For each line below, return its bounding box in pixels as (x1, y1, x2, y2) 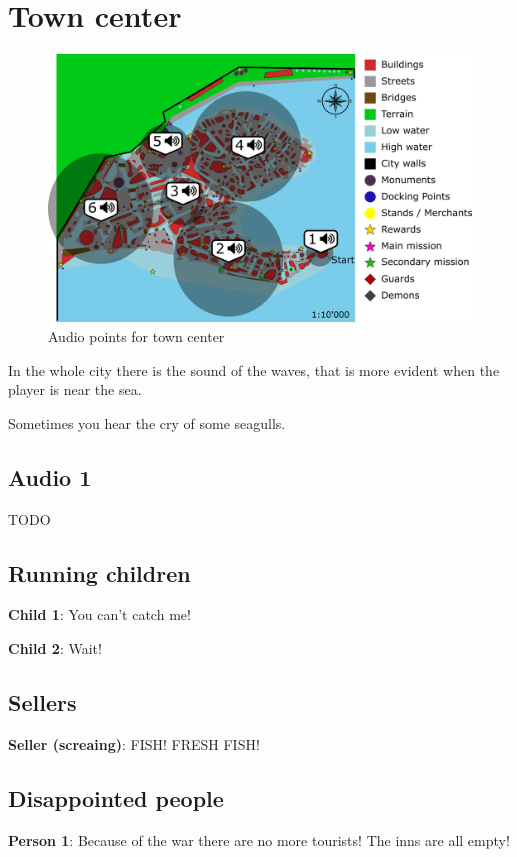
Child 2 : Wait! (8, 638, 102, 658)
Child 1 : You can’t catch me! (8, 604, 191, 625)
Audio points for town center (48, 326, 225, 347)
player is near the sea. (8, 379, 142, 400)
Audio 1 (8, 461, 92, 492)
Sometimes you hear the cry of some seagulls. (8, 412, 286, 433)
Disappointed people (8, 782, 224, 813)
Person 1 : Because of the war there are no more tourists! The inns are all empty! (8, 829, 510, 850)
